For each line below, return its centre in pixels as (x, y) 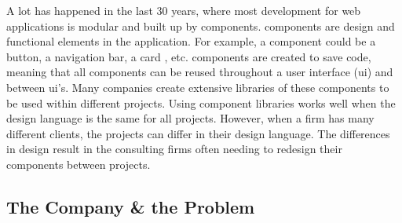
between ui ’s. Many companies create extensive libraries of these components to (198, 87)
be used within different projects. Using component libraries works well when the (201, 102)
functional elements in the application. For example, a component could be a (191, 41)
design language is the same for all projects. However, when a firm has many (190, 118)
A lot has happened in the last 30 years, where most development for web (184, 10)
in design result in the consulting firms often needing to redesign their (174, 149)
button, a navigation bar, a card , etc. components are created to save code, (189, 56)
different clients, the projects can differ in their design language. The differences (198, 133)
